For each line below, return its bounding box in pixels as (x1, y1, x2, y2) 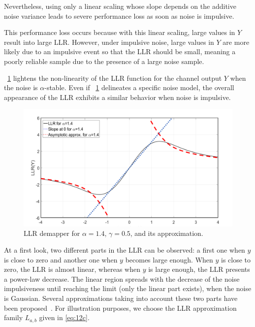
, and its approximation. (130, 228, 203, 238)
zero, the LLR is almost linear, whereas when (4, 264, 141, 274)
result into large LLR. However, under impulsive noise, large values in (4, 36, 214, 47)
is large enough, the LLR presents (148, 264, 250, 274)
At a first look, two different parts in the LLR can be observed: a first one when (4, 245, 245, 255)
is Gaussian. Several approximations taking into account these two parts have (4, 293, 238, 303)
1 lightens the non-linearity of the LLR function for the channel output (7, 72, 222, 83)
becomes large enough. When (125, 254, 213, 264)
